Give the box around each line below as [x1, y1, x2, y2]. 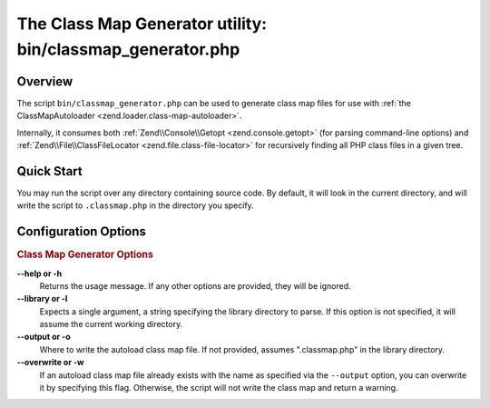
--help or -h [16, 268, 63, 279]
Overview [16, 74, 73, 89]
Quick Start [16, 164, 83, 179]
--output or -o [16, 332, 72, 343]
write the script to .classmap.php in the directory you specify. [16, 200, 254, 211]
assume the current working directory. [39, 319, 183, 330]
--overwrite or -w [16, 357, 84, 368]
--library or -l [16, 294, 68, 304]
